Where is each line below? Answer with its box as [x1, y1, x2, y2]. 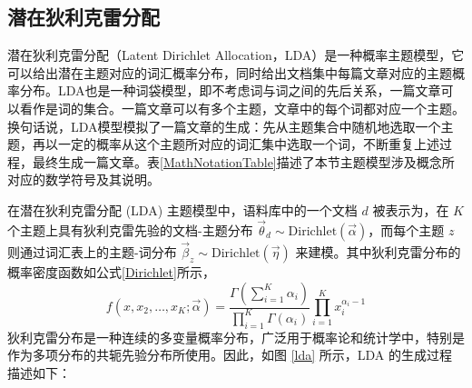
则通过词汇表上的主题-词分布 [7, 242, 177, 261]
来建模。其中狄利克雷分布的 [295, 242, 461, 261]
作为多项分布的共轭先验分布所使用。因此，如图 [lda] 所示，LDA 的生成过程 [7, 345, 453, 364]
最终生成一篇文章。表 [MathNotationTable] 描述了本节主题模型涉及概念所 [32, 152, 455, 171]
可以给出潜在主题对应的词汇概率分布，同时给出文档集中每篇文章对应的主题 [7, 63, 452, 82]
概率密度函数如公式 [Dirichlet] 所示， [7, 262, 215, 281]
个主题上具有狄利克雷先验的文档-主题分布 [7, 220, 253, 239]
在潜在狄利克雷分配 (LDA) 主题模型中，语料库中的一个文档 [7, 200, 358, 219]
